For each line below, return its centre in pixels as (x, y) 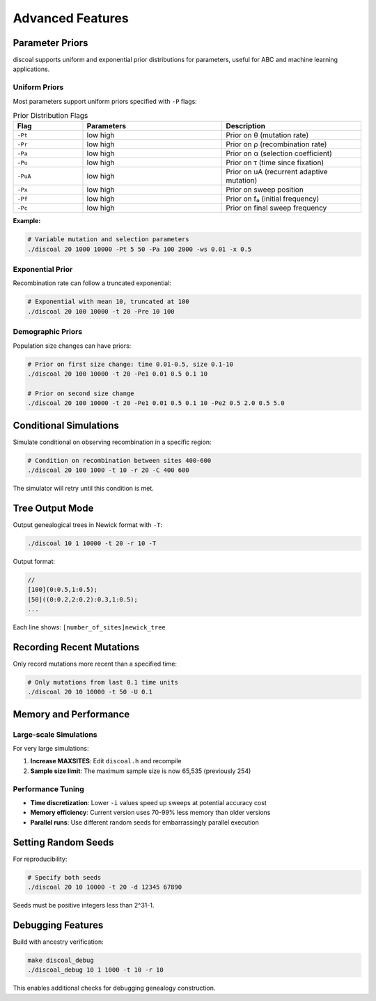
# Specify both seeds (64, 877)
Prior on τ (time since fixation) (275, 162)
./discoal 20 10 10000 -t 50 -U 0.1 (90, 692)
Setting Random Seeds (63, 842)
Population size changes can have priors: (72, 346)
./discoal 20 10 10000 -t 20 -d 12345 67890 (105, 887)
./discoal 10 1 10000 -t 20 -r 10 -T (92, 543)
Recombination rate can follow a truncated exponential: (92, 283)
